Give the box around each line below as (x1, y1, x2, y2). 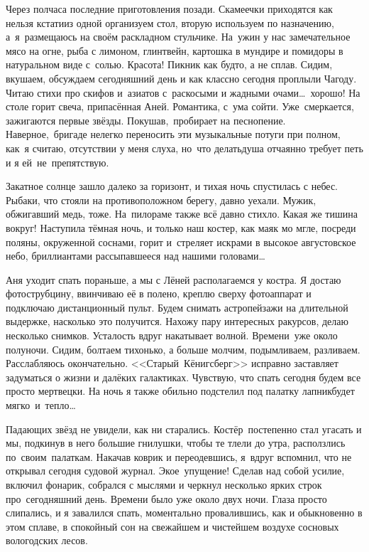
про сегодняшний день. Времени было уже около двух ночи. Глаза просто (6, 491, 327, 506)
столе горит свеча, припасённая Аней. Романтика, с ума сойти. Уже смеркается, (6, 99, 354, 114)
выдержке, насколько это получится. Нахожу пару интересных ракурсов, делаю (6, 314, 348, 329)
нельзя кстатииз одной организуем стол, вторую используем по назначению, (6, 15, 334, 30)
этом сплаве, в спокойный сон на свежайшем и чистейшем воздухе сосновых (6, 519, 339, 534)
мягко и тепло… (6, 398, 76, 413)
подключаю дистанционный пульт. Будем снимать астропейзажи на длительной (6, 299, 348, 314)
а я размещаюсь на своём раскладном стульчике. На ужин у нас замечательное (6, 29, 351, 44)
